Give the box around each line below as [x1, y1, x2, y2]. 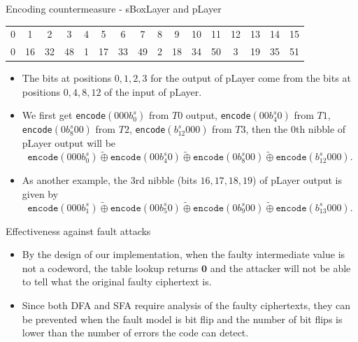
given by [22, 186, 59, 201]
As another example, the [22, 173, 128, 187]
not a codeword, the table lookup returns [22, 260, 199, 275]
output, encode [185, 108, 251, 122]
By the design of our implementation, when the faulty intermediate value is [22, 247, 345, 262]
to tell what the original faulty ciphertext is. [22, 274, 212, 289]
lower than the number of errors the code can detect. [22, 325, 249, 340]
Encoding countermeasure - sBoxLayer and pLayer [6, 1, 222, 15]
